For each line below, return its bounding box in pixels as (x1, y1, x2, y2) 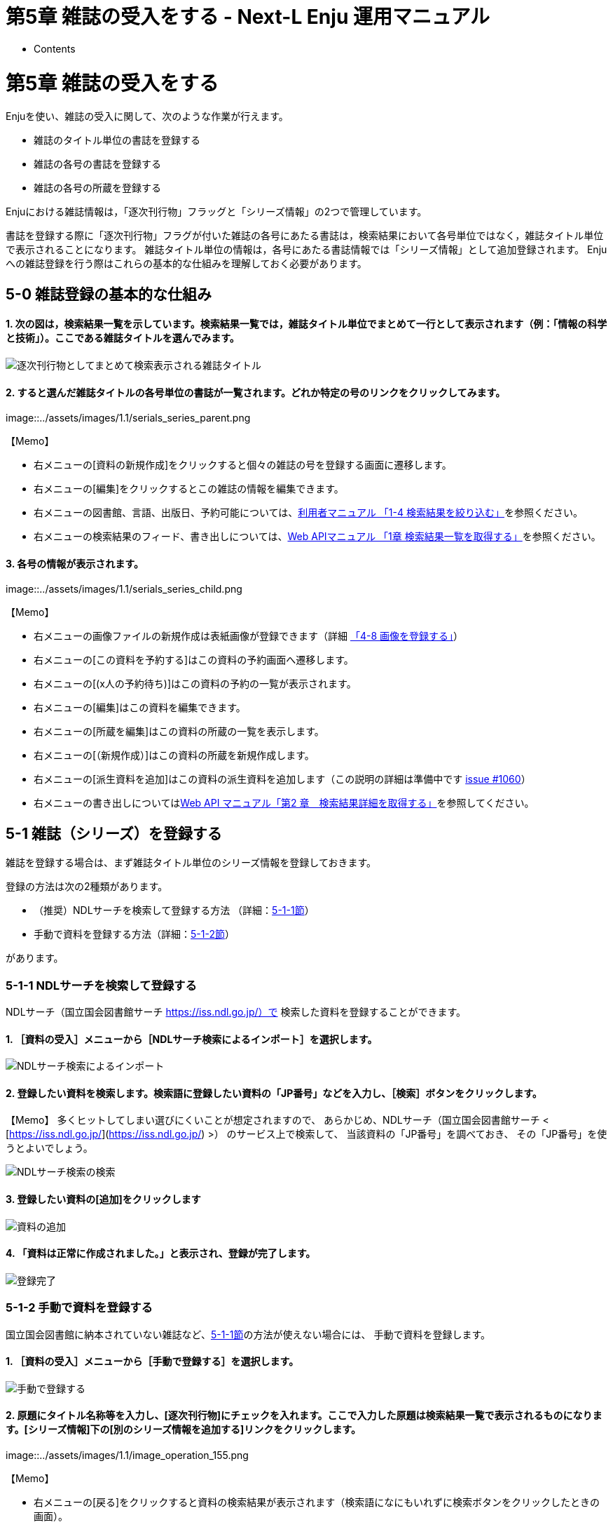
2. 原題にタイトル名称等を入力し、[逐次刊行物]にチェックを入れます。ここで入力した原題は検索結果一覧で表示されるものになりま (6, 1409, 602, 1422)
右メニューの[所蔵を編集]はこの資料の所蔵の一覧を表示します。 (34, 725, 324, 738)
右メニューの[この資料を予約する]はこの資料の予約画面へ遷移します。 (34, 654, 354, 666)
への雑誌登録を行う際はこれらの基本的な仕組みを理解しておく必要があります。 (6, 257, 367, 270)
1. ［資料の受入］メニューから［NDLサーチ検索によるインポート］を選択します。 (6, 1032, 378, 1045)
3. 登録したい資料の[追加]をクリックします (6, 1192, 201, 1205)
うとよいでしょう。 (6, 1142, 93, 1155)
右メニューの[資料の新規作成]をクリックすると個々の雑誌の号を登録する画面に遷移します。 (34, 459, 452, 471)
